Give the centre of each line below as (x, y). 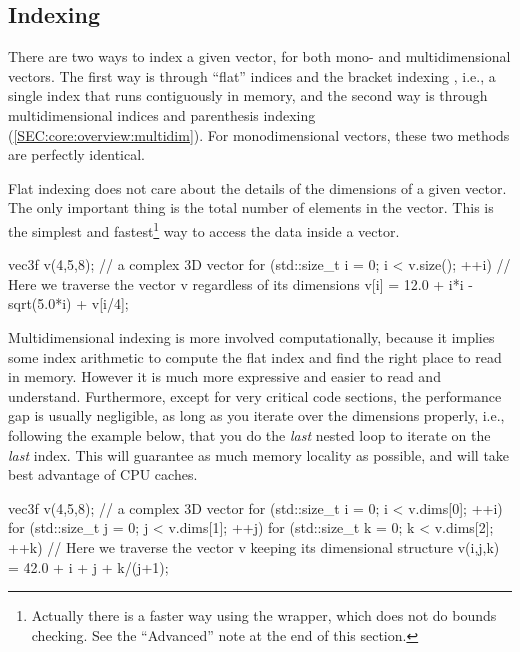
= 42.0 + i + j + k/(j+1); (88, 566)
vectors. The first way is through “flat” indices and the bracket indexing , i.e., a (252, 75)
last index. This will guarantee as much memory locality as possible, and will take (259, 454)
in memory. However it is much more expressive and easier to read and (224, 376)
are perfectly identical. (76, 154)
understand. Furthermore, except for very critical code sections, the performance (255, 395)
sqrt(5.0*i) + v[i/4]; (68, 303)
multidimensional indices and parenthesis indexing (162, 114)
